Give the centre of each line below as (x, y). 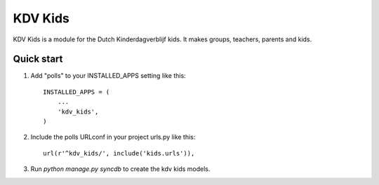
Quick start (38, 59)
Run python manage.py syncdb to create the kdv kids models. (120, 169)
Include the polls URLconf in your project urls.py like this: (113, 137)
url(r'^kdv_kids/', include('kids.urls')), (119, 153)
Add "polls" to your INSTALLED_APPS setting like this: (108, 76)
